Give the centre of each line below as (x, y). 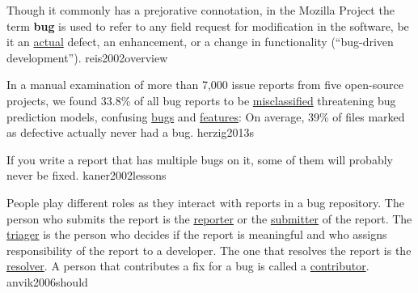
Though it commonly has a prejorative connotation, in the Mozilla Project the (201, 10)
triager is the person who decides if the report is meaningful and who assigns (197, 234)
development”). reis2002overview (87, 57)
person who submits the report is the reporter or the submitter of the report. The (209, 218)
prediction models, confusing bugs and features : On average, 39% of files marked (206, 116)
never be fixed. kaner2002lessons (87, 175)
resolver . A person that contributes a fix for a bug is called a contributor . (188, 266)
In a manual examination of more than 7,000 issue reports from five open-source (205, 85)
